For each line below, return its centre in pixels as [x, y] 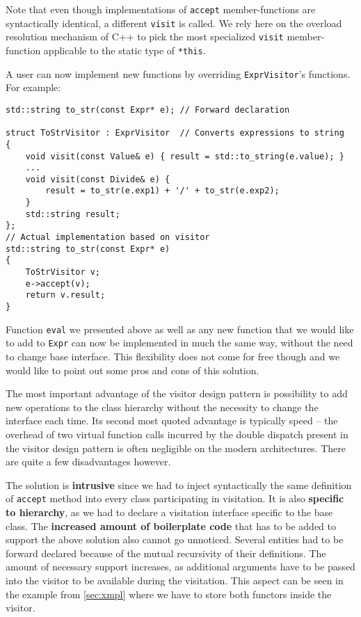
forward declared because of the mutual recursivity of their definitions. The [166, 553]
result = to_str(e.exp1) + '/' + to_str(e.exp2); [162, 191]
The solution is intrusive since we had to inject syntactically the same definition [179, 484]
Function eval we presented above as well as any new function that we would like [180, 329]
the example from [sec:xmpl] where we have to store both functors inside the [169, 594]
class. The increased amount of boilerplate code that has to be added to [171, 526]
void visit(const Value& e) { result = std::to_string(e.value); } [185, 156]
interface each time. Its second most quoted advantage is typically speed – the [172, 420]
